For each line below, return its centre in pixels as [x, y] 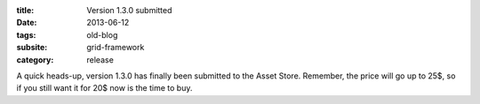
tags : [26, 34]
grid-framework [116, 48]
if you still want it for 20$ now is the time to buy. [104, 88]
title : [25, 10]
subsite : [32, 48]
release [100, 59]
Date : [27, 23]
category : [35, 59]
